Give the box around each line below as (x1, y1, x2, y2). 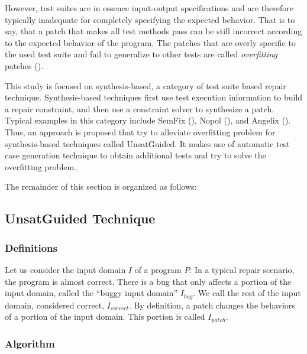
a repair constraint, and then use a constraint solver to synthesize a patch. (5, 102, 274, 115)
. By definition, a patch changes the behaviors (129, 298, 295, 311)
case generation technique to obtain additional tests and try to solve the (5, 149, 266, 161)
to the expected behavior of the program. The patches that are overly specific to (5, 36, 296, 48)
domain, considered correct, (5, 298, 105, 311)
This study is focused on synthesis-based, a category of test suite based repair (5, 79, 286, 92)
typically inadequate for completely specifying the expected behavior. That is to (5, 13, 295, 25)
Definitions (5, 240, 57, 255)
